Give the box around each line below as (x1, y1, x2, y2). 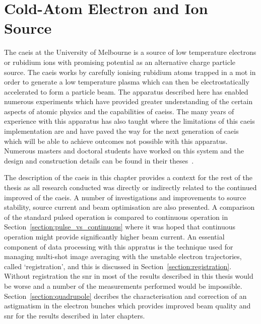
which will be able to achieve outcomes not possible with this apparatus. (4, 135, 228, 146)
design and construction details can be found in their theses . (4, 155, 194, 166)
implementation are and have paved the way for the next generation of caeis (4, 126, 239, 136)
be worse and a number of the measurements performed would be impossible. (4, 280, 242, 291)
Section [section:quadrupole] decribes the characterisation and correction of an (4, 290, 247, 301)
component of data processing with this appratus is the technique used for (4, 241, 233, 252)
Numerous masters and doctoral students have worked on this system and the (4, 145, 244, 156)
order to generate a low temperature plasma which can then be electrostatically (4, 76, 249, 87)
